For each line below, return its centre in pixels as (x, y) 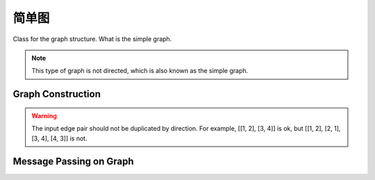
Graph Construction (57, 94)
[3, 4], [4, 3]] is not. (59, 138)
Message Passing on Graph (74, 162)
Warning (44, 115)
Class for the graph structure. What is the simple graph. (92, 39)
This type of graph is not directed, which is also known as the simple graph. (140, 71)
